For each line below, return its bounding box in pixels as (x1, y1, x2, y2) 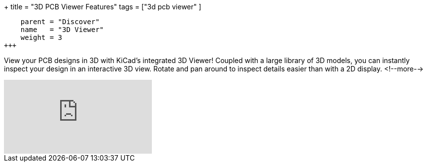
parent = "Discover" (20, 18, 100, 26)
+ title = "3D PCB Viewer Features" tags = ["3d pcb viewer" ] (4, 2, 202, 11)
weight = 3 (20, 33, 63, 41)
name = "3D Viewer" (20, 26, 104, 33)
